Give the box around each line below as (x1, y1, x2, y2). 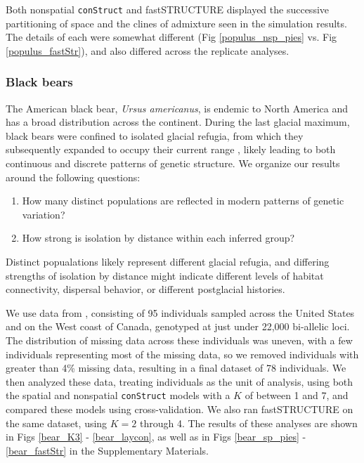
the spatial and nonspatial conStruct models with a (6, 388, 230, 403)
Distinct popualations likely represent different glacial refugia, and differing (6, 254, 330, 268)
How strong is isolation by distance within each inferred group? (22, 230, 295, 245)
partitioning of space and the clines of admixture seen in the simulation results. (6, 15, 347, 30)
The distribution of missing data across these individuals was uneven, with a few (6, 332, 353, 347)
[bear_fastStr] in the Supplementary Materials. (6, 443, 209, 457)
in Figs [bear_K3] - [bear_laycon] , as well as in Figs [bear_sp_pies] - (6, 429, 306, 444)
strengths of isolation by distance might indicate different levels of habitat (6, 268, 324, 282)
